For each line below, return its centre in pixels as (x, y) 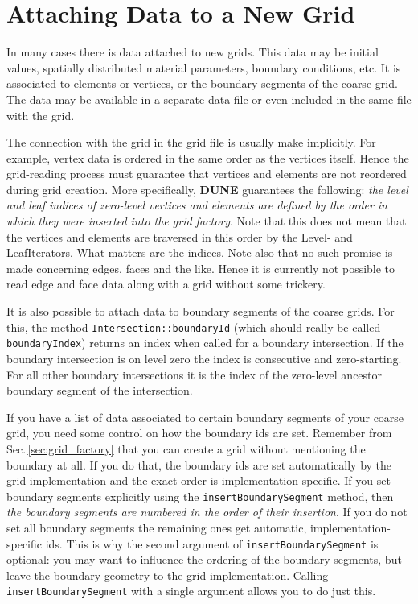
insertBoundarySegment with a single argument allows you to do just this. (191, 591)
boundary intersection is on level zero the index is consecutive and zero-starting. (204, 358)
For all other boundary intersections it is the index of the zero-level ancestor (195, 374)
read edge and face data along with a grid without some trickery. (166, 284)
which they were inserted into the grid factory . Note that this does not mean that (207, 221)
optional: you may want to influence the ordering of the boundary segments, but (204, 559)
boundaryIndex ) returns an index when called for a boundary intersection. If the (205, 343)
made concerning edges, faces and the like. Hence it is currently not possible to (201, 268)
